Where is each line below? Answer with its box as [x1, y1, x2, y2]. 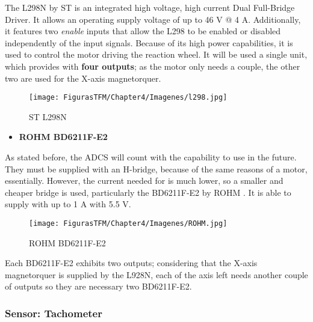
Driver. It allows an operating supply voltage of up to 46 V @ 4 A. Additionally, [5, 13, 301, 25]
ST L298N [29, 110, 67, 123]
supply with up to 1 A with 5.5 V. [5, 198, 131, 210]
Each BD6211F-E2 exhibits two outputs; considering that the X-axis [5, 257, 258, 269]
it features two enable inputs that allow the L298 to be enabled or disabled [5, 25, 281, 37]
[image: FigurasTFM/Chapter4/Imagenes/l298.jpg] [29, 93, 228, 102]
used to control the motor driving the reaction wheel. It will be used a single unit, [5, 48, 308, 61]
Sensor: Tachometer [5, 305, 102, 320]
